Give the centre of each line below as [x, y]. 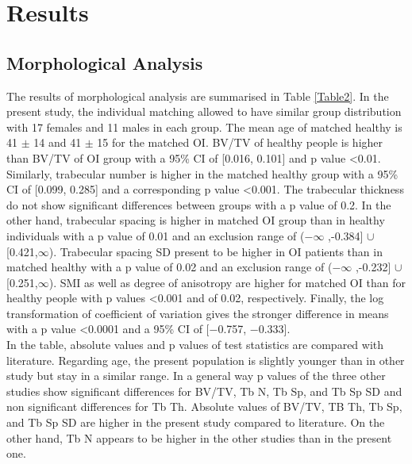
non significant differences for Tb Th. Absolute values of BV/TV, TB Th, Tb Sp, [204, 406]
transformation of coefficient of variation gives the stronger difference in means [198, 313]
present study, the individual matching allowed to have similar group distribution [204, 111]
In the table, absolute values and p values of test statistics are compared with [195, 345]
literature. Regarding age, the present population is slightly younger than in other [206, 360]
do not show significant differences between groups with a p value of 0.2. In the [199, 204]
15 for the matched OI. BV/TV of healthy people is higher [240, 142]
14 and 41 [58, 142]
